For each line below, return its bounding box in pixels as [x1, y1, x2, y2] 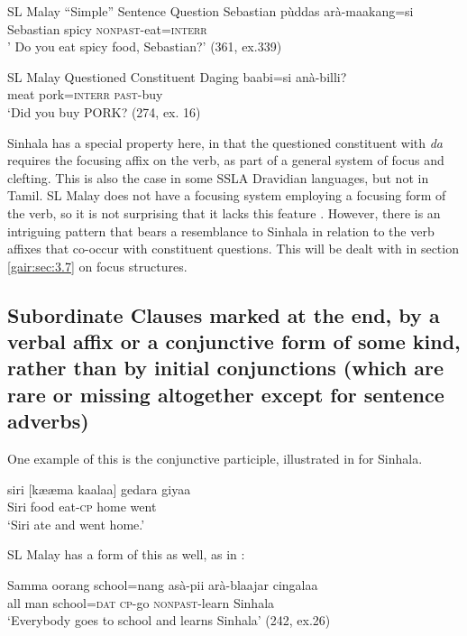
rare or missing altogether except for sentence [7, 380, 444, 408]
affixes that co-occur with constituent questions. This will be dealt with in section [7, 239, 459, 258]
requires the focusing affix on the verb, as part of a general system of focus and [7, 151, 444, 170]
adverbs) [7, 407, 89, 435]
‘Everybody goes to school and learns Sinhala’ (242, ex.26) [7, 611, 331, 630]
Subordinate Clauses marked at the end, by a [7, 300, 440, 328]
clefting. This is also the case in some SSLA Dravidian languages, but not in [7, 168, 429, 187]
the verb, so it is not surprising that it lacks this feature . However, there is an [7, 203, 441, 222]
